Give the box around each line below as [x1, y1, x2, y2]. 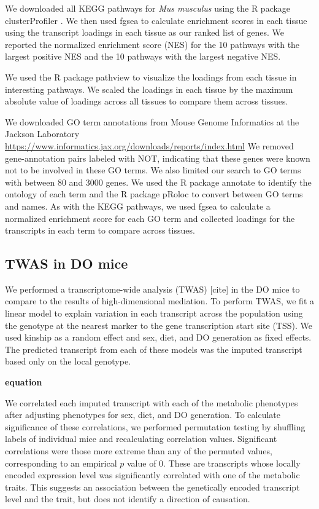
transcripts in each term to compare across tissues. [5, 224, 195, 237]
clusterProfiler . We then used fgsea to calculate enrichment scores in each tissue [5, 14, 307, 26]
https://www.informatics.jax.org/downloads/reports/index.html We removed [5, 139, 294, 152]
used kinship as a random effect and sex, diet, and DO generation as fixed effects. [5, 331, 312, 344]
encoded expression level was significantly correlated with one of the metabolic [5, 468, 300, 481]
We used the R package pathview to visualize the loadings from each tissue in [5, 70, 297, 83]
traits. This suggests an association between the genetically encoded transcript [5, 480, 300, 493]
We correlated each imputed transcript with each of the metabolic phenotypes [5, 396, 298, 409]
